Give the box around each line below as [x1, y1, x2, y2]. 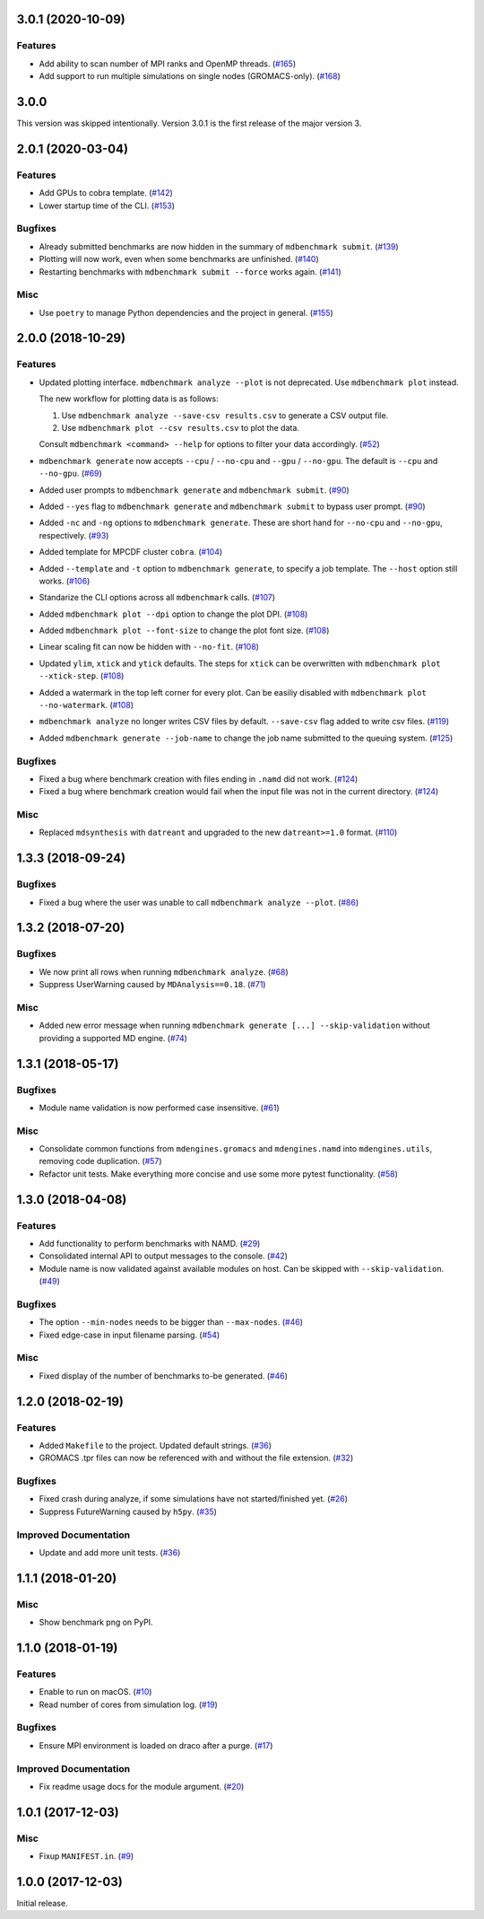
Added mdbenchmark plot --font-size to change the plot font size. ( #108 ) [39, 625, 330, 636]
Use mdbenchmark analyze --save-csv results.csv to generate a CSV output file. [61, 409, 389, 421]
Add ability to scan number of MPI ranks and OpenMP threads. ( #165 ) [39, 58, 296, 69]
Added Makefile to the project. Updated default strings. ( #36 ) [39, 1440, 272, 1450]
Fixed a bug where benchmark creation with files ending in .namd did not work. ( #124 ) [39, 773, 359, 784]
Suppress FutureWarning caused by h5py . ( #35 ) [39, 1506, 217, 1517]
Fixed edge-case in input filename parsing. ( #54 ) [39, 1329, 220, 1340]
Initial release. [16, 1898, 68, 1909]
